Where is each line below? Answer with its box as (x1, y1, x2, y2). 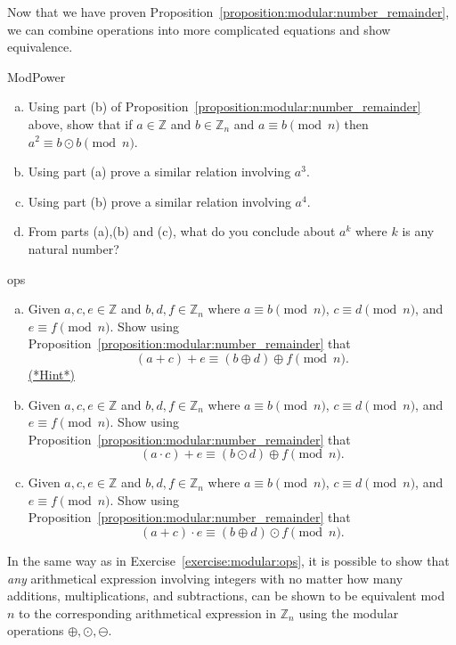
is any (402, 222, 435, 241)
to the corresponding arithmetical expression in (19, 603, 277, 622)
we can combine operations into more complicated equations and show (7, 20, 391, 38)
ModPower (7, 67, 66, 86)
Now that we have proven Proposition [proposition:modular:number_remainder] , (7, 3, 450, 20)
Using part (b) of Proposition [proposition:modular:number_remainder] (28, 97, 421, 116)
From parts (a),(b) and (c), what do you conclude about (28, 222, 336, 241)
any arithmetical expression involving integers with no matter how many (7, 568, 403, 587)
